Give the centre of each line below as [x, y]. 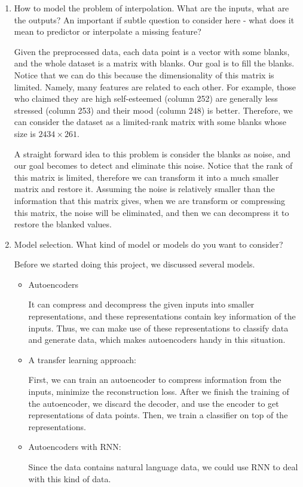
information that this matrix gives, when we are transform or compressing [150, 200]
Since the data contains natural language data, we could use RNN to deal [163, 467]
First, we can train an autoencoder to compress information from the [155, 380]
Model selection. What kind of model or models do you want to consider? [149, 244]
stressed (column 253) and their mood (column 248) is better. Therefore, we [153, 110]
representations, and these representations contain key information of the [162, 316]
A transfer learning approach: [82, 359]
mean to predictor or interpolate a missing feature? [108, 31]
